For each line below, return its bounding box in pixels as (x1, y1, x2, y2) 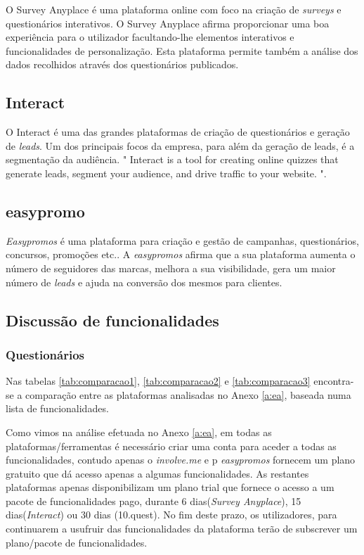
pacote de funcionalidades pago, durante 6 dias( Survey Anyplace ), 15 (6, 493, 301, 508)
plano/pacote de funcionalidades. (6, 535, 148, 549)
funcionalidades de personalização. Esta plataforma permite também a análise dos (6, 43, 358, 58)
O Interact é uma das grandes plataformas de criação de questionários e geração (6, 125, 350, 139)
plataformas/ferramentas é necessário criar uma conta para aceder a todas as (6, 438, 337, 453)
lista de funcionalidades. (6, 401, 109, 416)
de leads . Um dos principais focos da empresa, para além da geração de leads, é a (6, 138, 355, 153)
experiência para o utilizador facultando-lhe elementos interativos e (6, 30, 294, 44)
